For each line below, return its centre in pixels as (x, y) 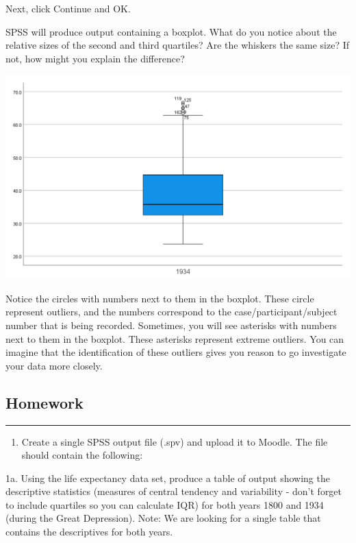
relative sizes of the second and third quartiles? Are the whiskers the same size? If (178, 45)
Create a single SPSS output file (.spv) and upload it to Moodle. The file (175, 441)
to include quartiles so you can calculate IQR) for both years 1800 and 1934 (165, 504)
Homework (44, 402)
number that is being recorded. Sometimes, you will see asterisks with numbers (171, 325)
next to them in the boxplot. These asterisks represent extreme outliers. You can (175, 338)
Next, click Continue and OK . (68, 8)
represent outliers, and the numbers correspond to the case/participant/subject (171, 312)
